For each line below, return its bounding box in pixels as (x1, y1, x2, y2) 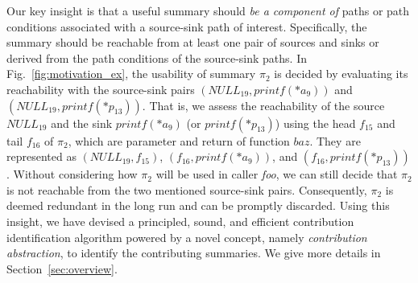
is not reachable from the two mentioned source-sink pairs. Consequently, (6, 181, 367, 198)
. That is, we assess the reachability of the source (142, 96, 385, 113)
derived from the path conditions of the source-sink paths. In (6, 49, 308, 66)
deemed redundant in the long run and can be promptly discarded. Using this (6, 197, 390, 214)
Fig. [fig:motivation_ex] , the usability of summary (6, 65, 256, 82)
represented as (6, 148, 77, 165)
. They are (309, 132, 361, 149)
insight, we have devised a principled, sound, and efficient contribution (6, 212, 354, 229)
